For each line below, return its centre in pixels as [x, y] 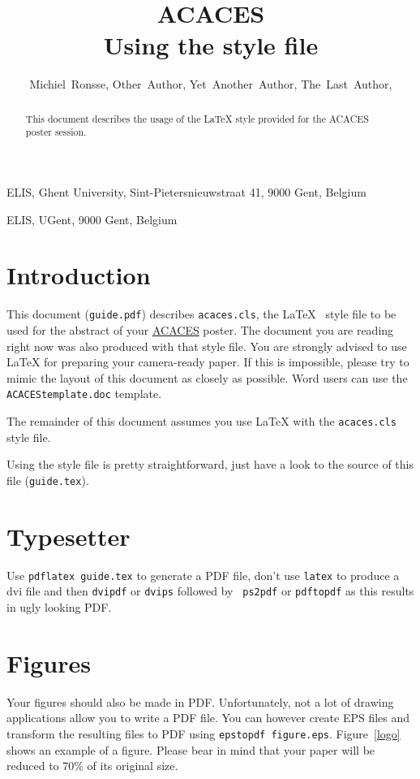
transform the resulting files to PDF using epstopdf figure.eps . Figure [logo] [204, 733]
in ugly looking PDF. [59, 607]
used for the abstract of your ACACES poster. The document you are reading [200, 329]
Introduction [79, 275]
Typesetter [69, 536]
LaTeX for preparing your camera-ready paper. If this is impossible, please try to [208, 362]
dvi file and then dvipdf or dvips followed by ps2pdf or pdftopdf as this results [210, 591]
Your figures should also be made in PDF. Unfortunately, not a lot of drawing [200, 701]
